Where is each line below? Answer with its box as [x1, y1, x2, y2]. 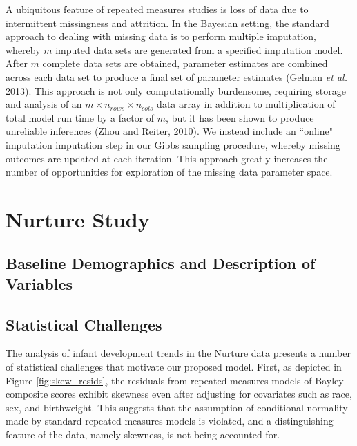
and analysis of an [6, 97, 82, 111]
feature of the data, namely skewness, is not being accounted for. [6, 427, 280, 442]
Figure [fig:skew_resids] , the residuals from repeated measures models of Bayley [6, 373, 344, 387]
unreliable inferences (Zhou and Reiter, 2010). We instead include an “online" [6, 124, 333, 138]
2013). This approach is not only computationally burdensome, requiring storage [6, 83, 346, 97]
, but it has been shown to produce [166, 110, 314, 124]
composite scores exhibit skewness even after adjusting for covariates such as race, [6, 387, 352, 401]
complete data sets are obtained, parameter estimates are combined [42, 56, 328, 71]
